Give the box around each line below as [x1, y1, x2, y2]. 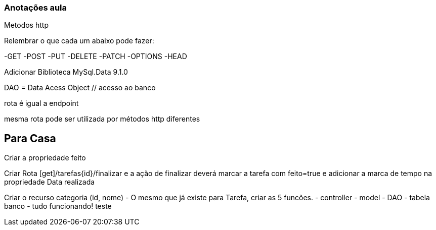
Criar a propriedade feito [4, 153, 86, 162]
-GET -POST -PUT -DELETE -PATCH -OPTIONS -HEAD [4, 52, 187, 61]
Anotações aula [4, 3, 67, 13]
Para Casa [4, 132, 56, 145]
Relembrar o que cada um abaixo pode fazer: [4, 36, 154, 45]
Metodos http [4, 21, 49, 30]
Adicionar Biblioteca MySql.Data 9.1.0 [4, 68, 128, 77]
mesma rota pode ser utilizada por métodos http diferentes [4, 114, 200, 124]
